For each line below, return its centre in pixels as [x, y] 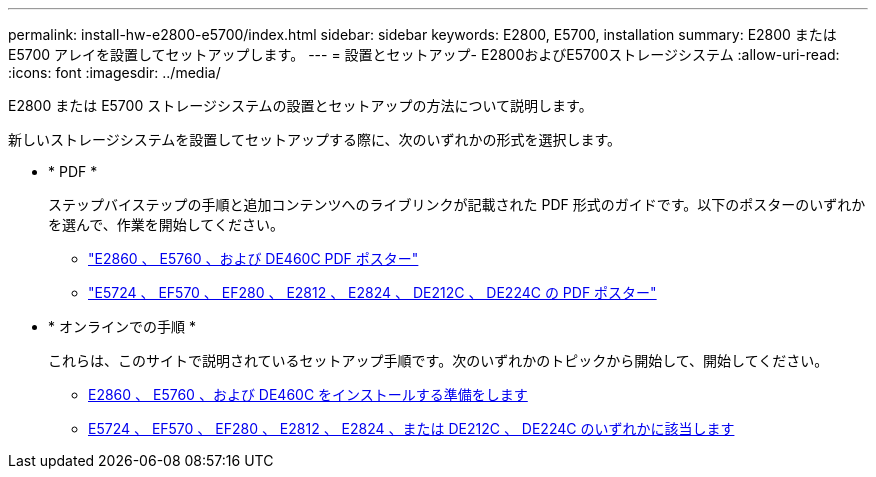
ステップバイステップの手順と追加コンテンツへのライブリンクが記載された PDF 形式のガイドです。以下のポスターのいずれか [457, 204]
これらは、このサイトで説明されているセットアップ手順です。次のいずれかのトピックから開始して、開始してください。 [438, 360]
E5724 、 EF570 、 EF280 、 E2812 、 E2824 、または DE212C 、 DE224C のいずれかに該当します [411, 428]
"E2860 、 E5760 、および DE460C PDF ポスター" [253, 258]
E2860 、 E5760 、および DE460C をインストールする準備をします [308, 394]
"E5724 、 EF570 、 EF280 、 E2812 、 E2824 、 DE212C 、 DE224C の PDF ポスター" [372, 292]
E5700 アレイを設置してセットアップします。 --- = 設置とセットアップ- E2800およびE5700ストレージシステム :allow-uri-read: [424, 54]
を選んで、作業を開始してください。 [166, 224]
